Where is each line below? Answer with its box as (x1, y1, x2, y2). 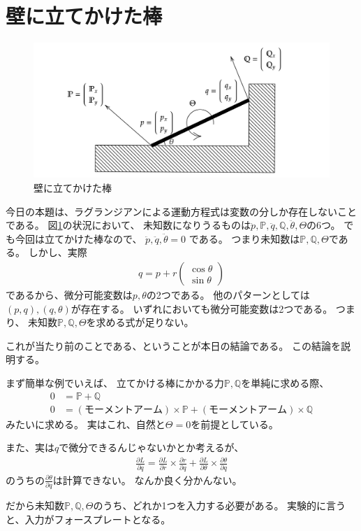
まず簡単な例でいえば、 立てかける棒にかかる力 (6, 376, 224, 390)
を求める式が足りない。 (86, 315, 194, 330)
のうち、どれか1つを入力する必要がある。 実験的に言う (93, 498, 346, 513)
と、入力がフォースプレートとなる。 (6, 511, 171, 526)
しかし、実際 (28, 245, 87, 260)
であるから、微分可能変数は (6, 288, 133, 302)
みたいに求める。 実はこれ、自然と (6, 416, 165, 431)
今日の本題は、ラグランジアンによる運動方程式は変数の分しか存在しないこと (6, 204, 358, 218)
